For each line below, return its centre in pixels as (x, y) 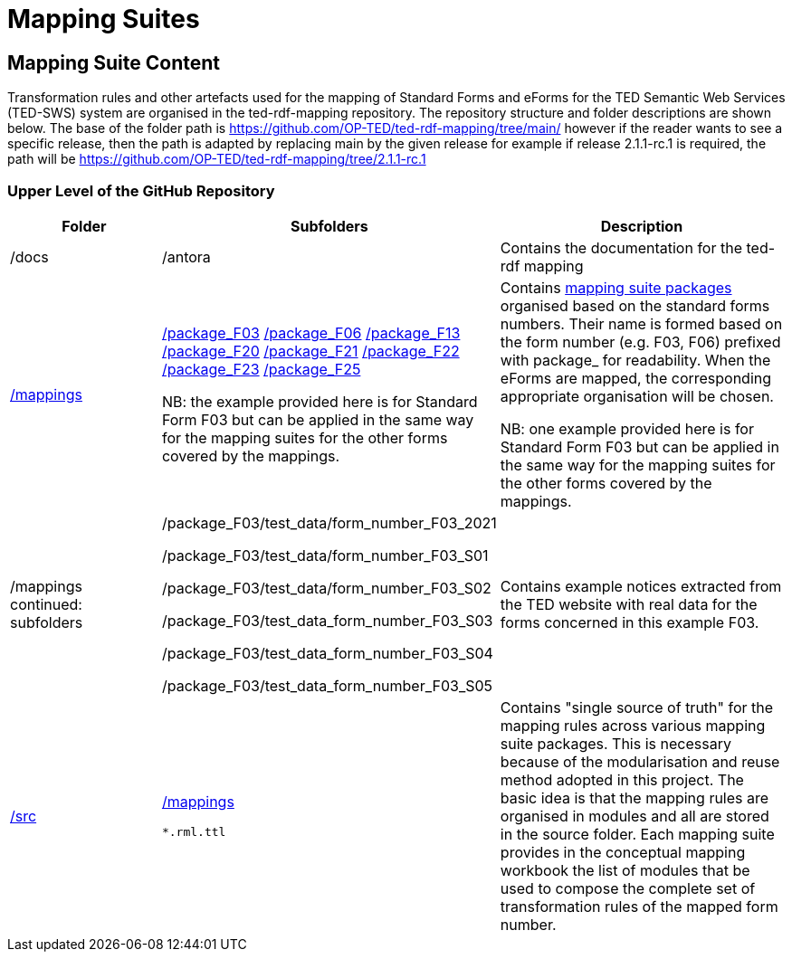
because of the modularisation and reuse (640, 761)
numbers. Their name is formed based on (641, 323)
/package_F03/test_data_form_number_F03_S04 (327, 653)
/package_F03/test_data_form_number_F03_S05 (327, 685)
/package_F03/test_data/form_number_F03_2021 (329, 522)
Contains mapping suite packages (616, 287)
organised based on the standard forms (635, 305)
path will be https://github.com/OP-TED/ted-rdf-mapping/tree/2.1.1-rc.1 (217, 159)
